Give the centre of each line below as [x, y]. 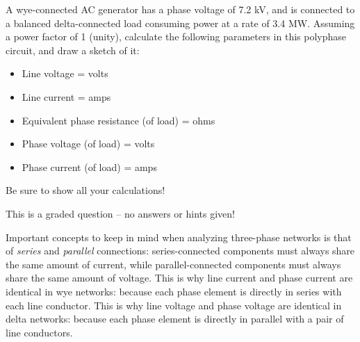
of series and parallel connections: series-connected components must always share [180, 251]
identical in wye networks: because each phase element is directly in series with [174, 291]
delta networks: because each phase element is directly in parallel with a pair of [175, 319]
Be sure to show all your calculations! [85, 190]
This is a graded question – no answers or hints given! [120, 213]
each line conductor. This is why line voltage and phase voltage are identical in [174, 305]
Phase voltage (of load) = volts [88, 144]
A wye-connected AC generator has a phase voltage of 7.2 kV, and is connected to [180, 9]
